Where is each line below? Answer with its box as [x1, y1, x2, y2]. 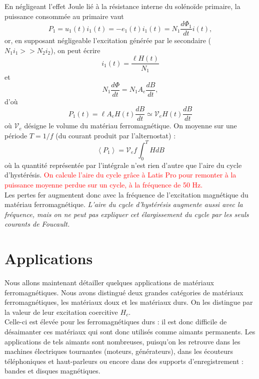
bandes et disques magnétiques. [4, 365, 100, 376]
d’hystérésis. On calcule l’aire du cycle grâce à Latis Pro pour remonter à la [4, 169, 236, 180]
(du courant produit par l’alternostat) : [55, 130, 176, 140]
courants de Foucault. [4, 219, 70, 229]
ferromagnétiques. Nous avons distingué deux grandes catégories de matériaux [4, 287, 243, 297]
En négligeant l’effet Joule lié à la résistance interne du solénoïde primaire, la [4, 1, 240, 11]
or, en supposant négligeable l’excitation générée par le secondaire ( [4, 35, 211, 46]
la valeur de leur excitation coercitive [4, 306, 118, 317]
